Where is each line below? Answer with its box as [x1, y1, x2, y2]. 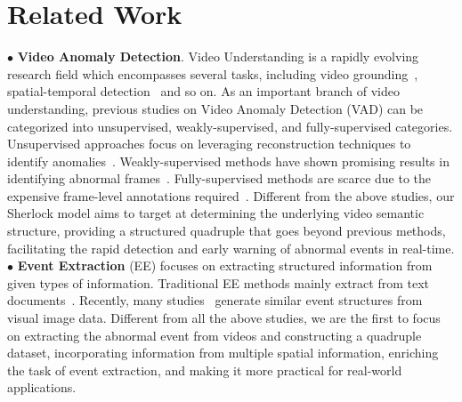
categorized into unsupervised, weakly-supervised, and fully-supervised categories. [7, 117, 453, 135]
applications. [7, 378, 77, 397]
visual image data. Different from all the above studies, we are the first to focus [7, 309, 441, 327]
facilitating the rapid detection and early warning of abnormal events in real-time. [7, 238, 455, 257]
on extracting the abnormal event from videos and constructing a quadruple [7, 326, 422, 344]
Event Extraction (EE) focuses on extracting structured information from [17, 256, 433, 275]
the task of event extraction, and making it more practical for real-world [7, 360, 402, 379]
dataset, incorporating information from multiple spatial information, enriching [7, 343, 439, 362]
